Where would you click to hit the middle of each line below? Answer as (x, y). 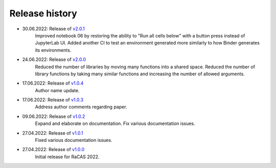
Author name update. (57, 90)
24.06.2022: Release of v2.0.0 (54, 59)
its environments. (53, 50)
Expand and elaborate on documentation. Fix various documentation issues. (115, 123)
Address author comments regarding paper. (81, 107)
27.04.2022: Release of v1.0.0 (53, 150)
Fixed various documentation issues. (74, 140)
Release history (43, 13)
